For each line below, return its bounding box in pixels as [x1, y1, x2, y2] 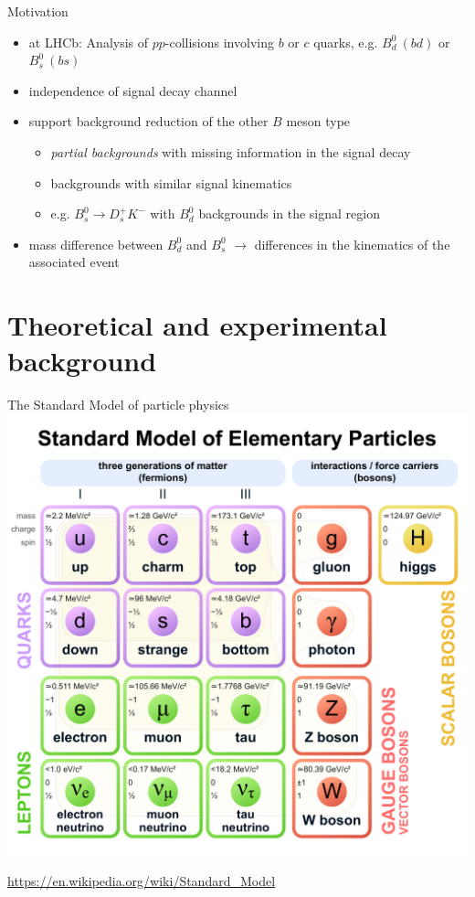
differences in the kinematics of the [254, 234, 450, 253]
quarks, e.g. [313, 32, 378, 51]
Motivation [7, 2, 69, 20]
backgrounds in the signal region [198, 204, 380, 223]
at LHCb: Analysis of [28, 32, 149, 51]
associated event [28, 252, 120, 272]
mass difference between [28, 234, 164, 253]
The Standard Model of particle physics [7, 395, 229, 414]
